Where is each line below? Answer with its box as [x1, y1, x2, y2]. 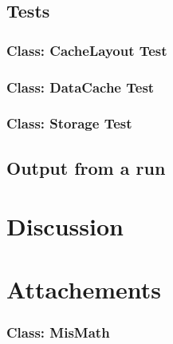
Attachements [6, 272, 161, 305]
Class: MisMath [6, 322, 110, 342]
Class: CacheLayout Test [6, 40, 167, 60]
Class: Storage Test [6, 113, 132, 133]
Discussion [6, 210, 124, 243]
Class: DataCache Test [6, 77, 155, 97]
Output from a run [6, 155, 166, 180]
